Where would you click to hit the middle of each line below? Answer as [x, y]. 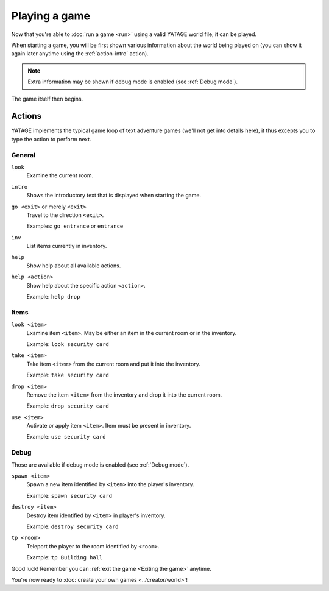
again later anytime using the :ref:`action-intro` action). [80, 54]
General [23, 155]
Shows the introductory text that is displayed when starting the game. [114, 196]
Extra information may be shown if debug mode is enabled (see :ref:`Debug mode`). [133, 82]
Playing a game [51, 16]
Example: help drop [53, 297]
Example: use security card [66, 437]
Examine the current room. [60, 175]
